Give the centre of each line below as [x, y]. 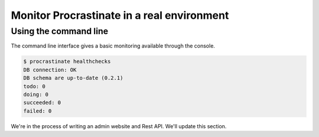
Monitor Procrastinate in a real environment [120, 15]
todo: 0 [34, 86]
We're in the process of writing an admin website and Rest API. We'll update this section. [119, 126]
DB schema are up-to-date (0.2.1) [73, 78]
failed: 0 [38, 111]
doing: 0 [36, 94]
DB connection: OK [50, 70]
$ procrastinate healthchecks [67, 61]
